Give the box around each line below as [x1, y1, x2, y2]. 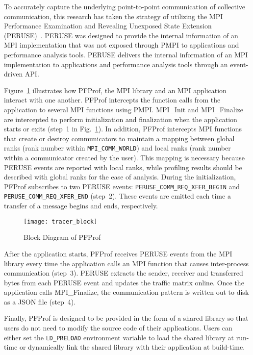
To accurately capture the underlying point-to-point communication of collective [4, 1, 246, 11]
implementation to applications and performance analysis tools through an [4, 59, 228, 69]
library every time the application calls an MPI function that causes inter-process [4, 258, 249, 268]
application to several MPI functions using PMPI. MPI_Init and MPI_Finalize [4, 104, 244, 114]
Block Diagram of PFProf [24, 232, 101, 242]
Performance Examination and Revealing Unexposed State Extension [4, 21, 212, 31]
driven [4, 69, 23, 79]
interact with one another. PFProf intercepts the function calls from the [4, 95, 221, 105]
